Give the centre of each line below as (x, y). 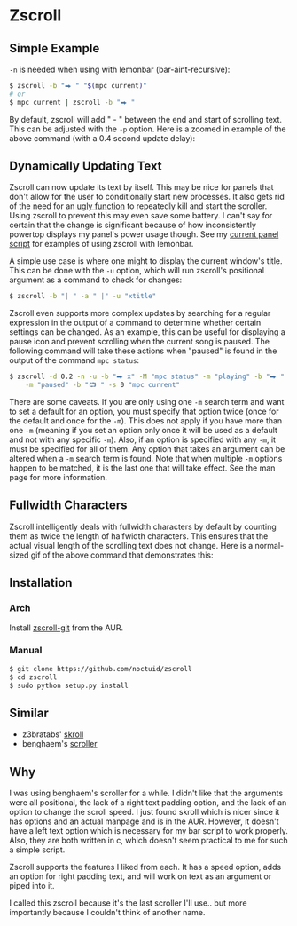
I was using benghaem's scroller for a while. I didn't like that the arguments (146, 793)
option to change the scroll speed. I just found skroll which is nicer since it (145, 812)
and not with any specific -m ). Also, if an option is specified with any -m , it (143, 439)
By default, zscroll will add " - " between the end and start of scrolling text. (145, 119)
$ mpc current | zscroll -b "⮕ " (72, 102)
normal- (270, 545)
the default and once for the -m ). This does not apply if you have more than (146, 421)
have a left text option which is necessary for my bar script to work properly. (148, 831)
